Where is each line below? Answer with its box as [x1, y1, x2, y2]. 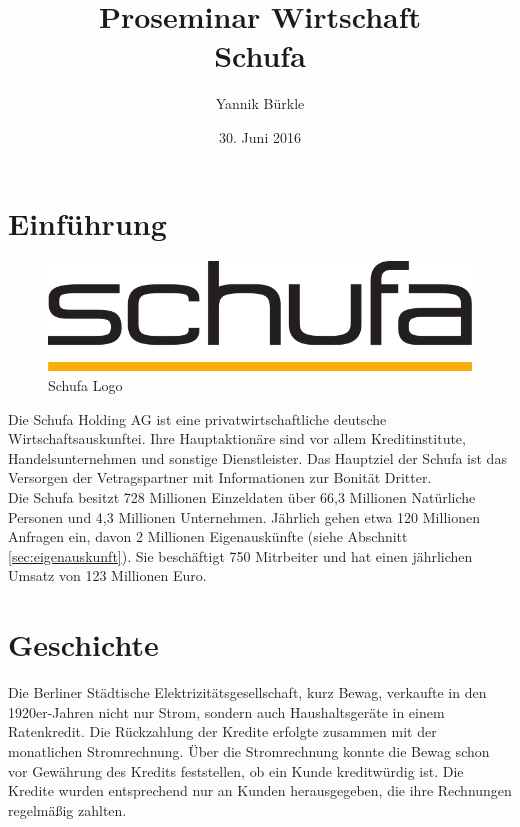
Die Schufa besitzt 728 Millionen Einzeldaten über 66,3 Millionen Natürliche [8, 487, 476, 508]
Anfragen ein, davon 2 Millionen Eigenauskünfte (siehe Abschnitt [8, 526, 408, 547]
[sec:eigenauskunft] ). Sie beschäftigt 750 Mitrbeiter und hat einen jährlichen [8, 545, 473, 566]
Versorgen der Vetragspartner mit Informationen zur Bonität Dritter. [8, 467, 432, 488]
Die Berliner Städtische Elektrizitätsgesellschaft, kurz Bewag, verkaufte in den [8, 682, 487, 703]
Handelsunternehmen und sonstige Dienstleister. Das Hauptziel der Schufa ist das [8, 447, 507, 468]
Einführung [8, 202, 167, 243]
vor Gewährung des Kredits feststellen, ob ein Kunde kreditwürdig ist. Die [8, 760, 464, 781]
